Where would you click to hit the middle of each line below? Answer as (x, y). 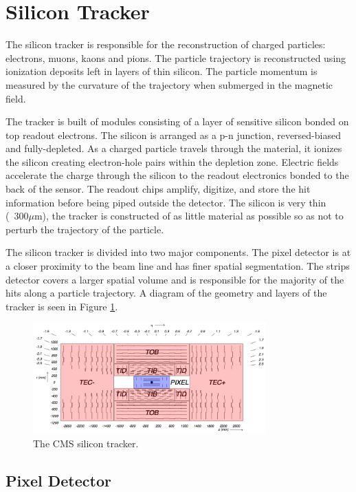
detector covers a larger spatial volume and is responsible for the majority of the (175, 279)
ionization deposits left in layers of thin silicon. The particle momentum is (162, 71)
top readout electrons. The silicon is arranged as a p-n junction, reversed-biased (173, 135)
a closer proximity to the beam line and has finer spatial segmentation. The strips (178, 266)
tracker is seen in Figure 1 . (62, 306)
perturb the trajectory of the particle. (85, 229)
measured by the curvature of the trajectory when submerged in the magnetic (169, 84)
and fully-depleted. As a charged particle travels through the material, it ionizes (174, 148)
